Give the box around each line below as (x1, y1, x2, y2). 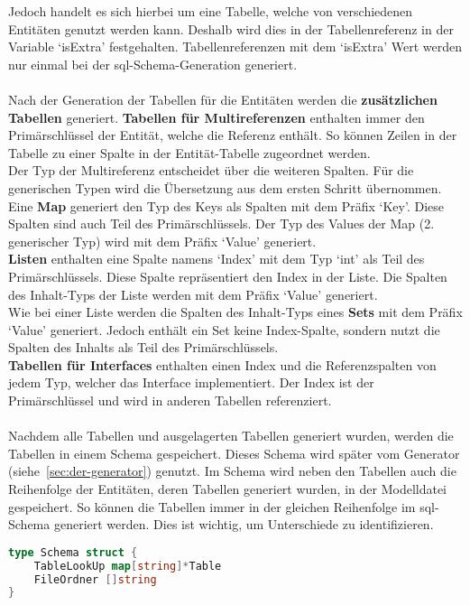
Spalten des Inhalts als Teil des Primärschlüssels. (8, 338, 279, 357)
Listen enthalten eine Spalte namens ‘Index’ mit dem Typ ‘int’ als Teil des (8, 249, 425, 268)
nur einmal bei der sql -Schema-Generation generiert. (8, 54, 298, 73)
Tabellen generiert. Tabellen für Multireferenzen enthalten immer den (8, 107, 425, 126)
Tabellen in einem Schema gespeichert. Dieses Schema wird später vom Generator (8, 443, 460, 462)
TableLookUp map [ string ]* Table (33, 559, 222, 572)
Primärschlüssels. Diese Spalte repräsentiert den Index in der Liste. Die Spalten (8, 266, 447, 285)
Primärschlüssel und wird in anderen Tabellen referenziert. (8, 391, 332, 410)
